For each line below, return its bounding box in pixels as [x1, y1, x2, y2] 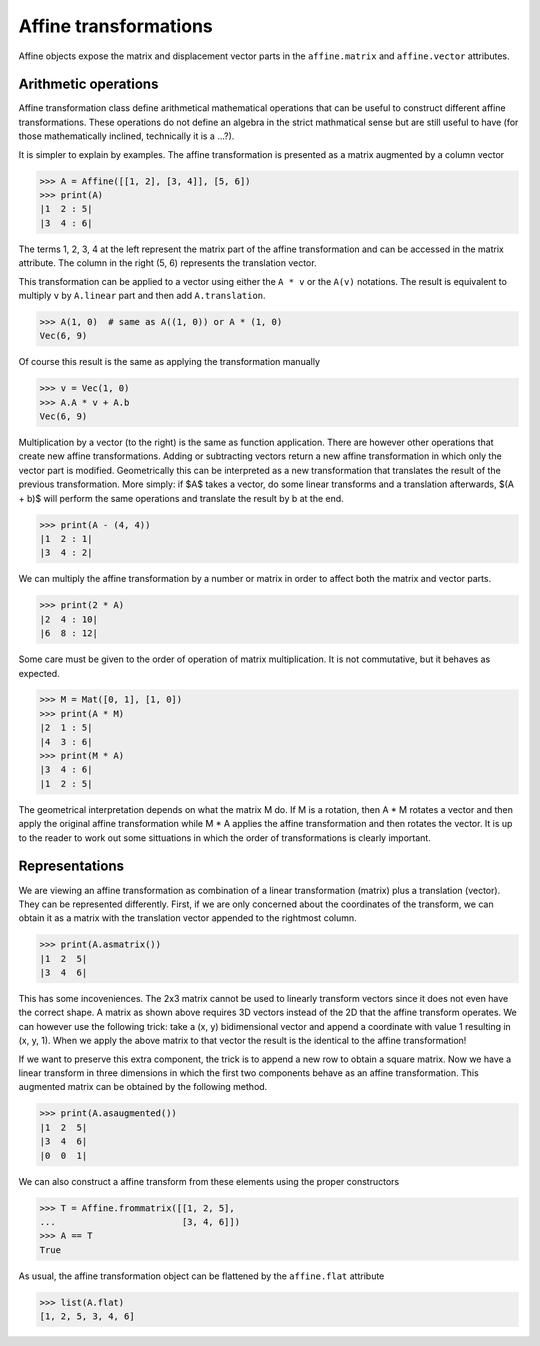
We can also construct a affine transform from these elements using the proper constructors [18, 1175, 400, 1187]
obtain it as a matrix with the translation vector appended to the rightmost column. [18, 912, 357, 924]
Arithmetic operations [18, 76, 159, 93]
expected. [18, 667, 60, 679]
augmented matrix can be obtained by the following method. [18, 1081, 268, 1093]
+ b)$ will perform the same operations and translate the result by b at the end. [18, 492, 344, 504]
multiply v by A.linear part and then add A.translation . [18, 289, 266, 301]
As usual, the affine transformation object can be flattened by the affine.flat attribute [18, 1270, 385, 1282]
